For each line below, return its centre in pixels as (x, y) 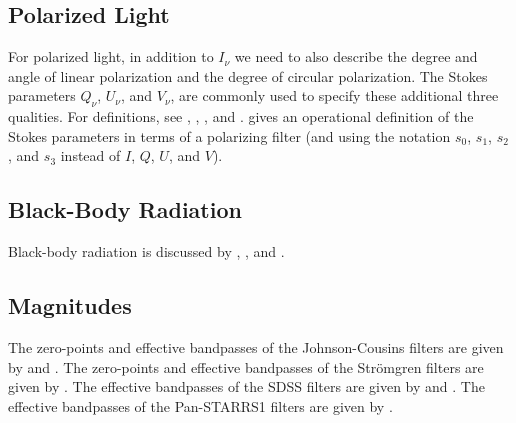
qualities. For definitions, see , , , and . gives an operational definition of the (241, 116)
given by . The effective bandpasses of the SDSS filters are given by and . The (246, 386)
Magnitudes (70, 305)
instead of (90, 155)
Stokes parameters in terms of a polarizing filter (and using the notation (229, 135)
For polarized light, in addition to (111, 56)
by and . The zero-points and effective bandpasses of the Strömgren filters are (246, 366)
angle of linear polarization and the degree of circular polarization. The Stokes (248, 75)
